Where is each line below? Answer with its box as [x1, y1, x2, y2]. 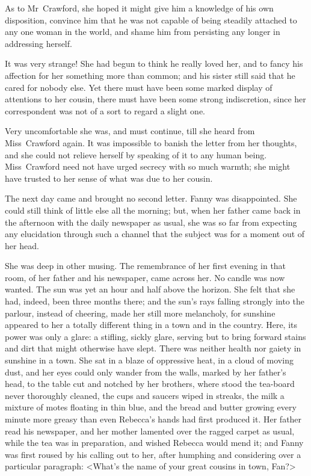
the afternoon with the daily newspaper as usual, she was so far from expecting [5, 215, 297, 228]
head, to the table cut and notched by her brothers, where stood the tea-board [5, 377, 295, 390]
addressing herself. [5, 37, 72, 49]
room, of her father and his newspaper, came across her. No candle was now [5, 271, 285, 283]
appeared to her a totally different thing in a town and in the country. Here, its [5, 318, 298, 331]
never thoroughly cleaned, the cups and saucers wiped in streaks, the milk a [5, 389, 285, 401]
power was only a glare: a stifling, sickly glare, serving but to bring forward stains [5, 330, 306, 342]
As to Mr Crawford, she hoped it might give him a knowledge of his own [5, 2, 274, 14]
